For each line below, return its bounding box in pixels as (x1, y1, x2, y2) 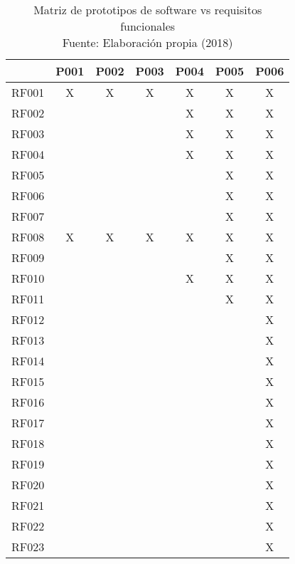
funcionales (120, 18, 176, 34)
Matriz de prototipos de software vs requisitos (33, 1, 262, 18)
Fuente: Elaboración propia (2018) (62, 34, 233, 51)
